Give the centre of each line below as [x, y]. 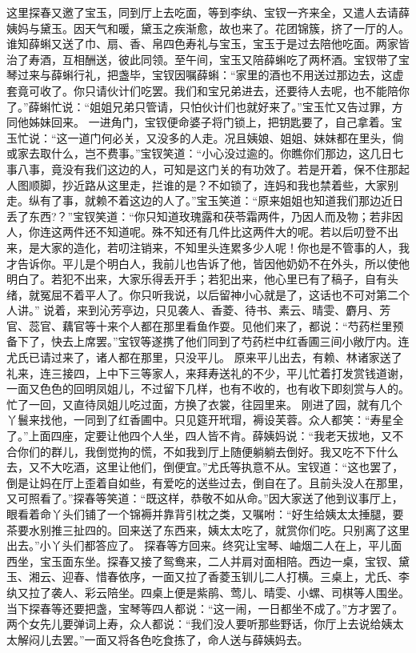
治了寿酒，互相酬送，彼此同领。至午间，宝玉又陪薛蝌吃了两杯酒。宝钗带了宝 [208, 59]
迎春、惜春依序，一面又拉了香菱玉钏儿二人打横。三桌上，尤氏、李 [236, 577]
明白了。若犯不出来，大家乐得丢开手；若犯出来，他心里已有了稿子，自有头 [202, 279]
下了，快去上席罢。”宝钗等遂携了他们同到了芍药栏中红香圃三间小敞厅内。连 [213, 341]
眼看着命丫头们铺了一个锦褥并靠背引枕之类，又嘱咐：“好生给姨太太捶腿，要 [205, 514]
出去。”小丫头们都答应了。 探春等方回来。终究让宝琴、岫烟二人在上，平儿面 [204, 545]
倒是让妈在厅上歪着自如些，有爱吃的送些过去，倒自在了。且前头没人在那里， [208, 482]
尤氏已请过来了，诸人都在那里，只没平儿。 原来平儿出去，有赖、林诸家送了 [204, 357]
